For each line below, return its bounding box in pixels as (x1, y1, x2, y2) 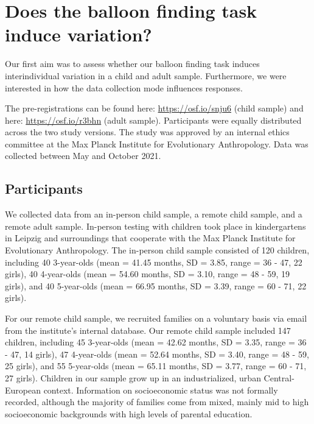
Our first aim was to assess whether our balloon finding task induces (5, 57, 260, 70)
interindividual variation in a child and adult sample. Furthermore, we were (5, 69, 287, 82)
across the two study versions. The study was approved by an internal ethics (5, 125, 290, 138)
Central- (263, 371, 295, 384)
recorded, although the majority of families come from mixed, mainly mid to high (5, 395, 309, 408)
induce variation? (5, 22, 152, 47)
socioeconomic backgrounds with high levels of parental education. (5, 407, 253, 420)
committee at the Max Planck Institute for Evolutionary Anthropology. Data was (5, 137, 309, 150)
